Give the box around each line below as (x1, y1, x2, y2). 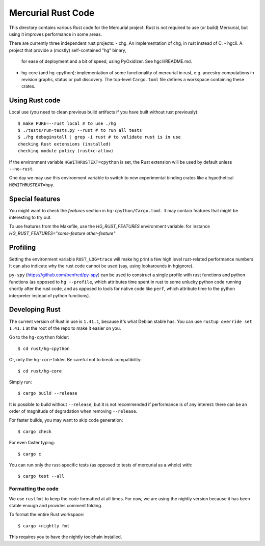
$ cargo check (18, 429, 52, 434)
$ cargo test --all (18, 473, 65, 479)
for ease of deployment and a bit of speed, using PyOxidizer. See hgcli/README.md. (21, 58, 192, 64)
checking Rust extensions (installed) (18, 141, 111, 147)
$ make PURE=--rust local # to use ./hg (18, 120, 116, 126)
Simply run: (9, 379, 32, 385)
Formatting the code (9, 486, 59, 492)
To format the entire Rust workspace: (9, 512, 84, 517)
